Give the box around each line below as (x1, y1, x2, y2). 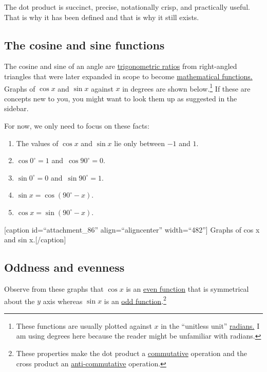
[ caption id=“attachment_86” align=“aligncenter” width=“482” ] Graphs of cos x (4, 224, 260, 235)
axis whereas (43, 295, 83, 306)
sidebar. (4, 103, 29, 114)
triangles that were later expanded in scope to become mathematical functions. (4, 70, 253, 81)
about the (4, 295, 35, 306)
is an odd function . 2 (104, 294, 166, 306)
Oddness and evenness (4, 259, 125, 275)
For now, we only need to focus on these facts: (4, 120, 149, 131)
